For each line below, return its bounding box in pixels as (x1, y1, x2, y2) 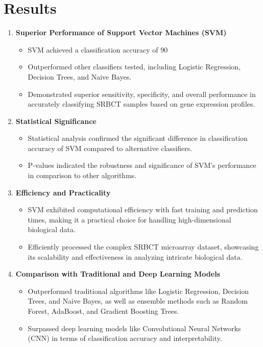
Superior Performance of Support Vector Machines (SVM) (15, 27, 227, 38)
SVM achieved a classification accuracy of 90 (28, 44, 168, 55)
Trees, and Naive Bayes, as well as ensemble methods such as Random (28, 295, 248, 306)
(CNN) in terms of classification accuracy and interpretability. (28, 333, 222, 343)
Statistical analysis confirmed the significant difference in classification (28, 133, 248, 143)
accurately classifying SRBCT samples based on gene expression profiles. (28, 98, 255, 109)
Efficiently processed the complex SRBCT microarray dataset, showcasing (28, 241, 259, 252)
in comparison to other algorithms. (28, 170, 137, 181)
